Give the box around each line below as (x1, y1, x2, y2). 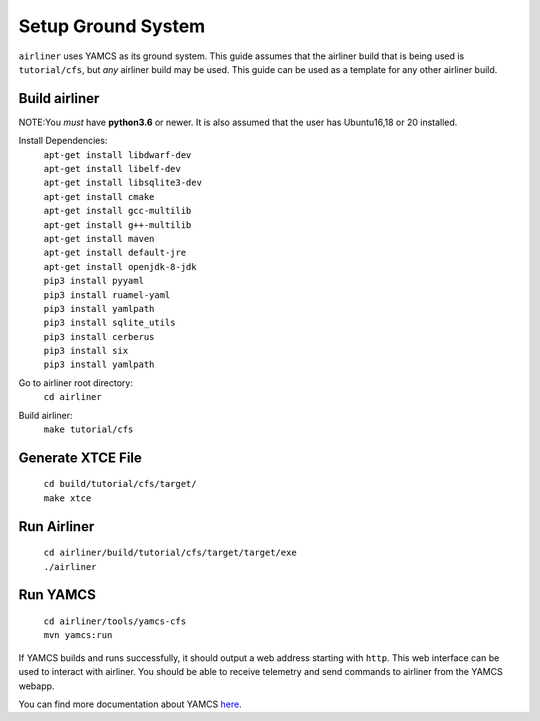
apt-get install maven (43, 233, 155, 244)
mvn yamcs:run (43, 630, 113, 641)
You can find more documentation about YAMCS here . (18, 698, 242, 710)
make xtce (43, 492, 92, 504)
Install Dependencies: (18, 135, 108, 147)
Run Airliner (18, 518, 95, 535)
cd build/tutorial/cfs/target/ (43, 478, 197, 490)
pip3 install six (43, 345, 129, 357)
